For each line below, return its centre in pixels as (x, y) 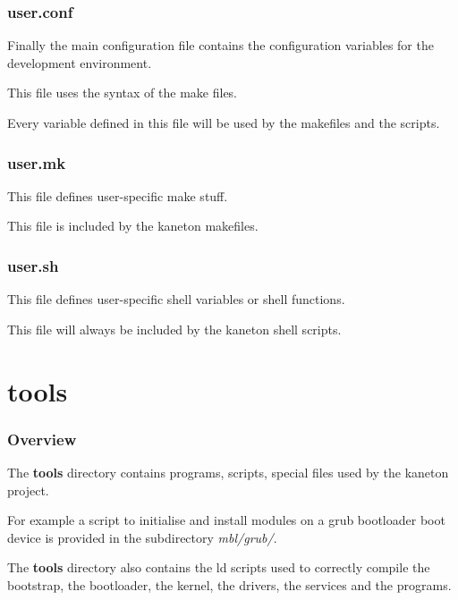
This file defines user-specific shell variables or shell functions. (176, 299)
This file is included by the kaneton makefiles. (133, 226)
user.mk (37, 162)
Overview (42, 439)
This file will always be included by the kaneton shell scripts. (174, 329)
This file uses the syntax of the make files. (123, 93)
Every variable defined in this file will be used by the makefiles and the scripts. (224, 123)
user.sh (33, 265)
